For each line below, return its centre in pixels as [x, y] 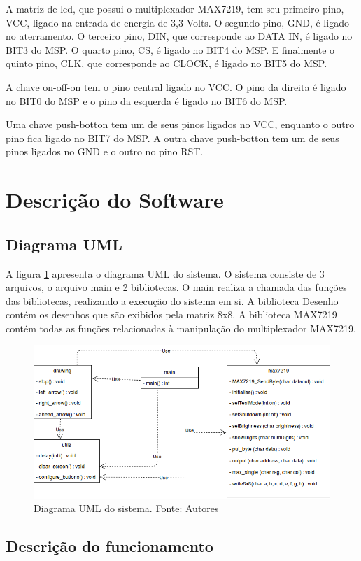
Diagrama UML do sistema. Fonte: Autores [126, 508]
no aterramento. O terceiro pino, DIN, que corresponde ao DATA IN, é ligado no [179, 36]
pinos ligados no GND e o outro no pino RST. [105, 151]
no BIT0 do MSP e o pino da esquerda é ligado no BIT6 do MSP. [147, 100]
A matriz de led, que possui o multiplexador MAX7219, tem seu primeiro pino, [175, 8]
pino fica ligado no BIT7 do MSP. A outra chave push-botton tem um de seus [172, 137]
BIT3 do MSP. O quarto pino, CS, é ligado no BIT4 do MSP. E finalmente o [170, 49]
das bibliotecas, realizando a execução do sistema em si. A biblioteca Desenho [172, 300]
